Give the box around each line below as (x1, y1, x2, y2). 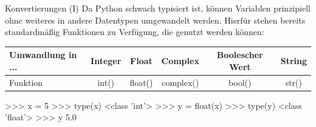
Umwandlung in (9, 48, 77, 61)
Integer (91, 54, 122, 67)
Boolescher (216, 48, 263, 61)
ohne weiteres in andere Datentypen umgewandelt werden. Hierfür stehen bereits (5, 13, 306, 26)
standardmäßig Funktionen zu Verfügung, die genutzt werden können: (5, 25, 264, 38)
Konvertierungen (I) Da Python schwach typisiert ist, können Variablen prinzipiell (5, 2, 311, 14)
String (280, 54, 307, 67)
